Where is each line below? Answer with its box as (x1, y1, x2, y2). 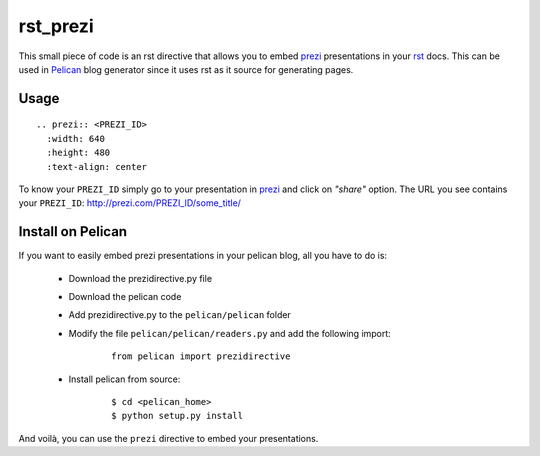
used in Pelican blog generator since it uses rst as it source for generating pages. (18, 63, 354, 75)
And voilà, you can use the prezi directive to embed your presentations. (18, 432, 319, 444)
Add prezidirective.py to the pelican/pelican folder (68, 309, 292, 321)
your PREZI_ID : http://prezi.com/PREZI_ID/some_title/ (18, 197, 242, 209)
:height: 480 (46, 147, 111, 159)
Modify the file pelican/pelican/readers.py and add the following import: (68, 327, 392, 339)
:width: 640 (46, 133, 105, 144)
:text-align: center (46, 161, 148, 172)
